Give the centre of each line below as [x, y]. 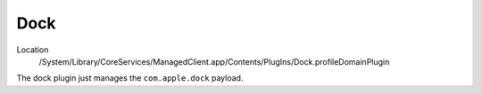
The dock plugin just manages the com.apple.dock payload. [130, 78]
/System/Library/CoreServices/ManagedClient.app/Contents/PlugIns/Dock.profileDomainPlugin [214, 61]
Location [33, 50]
